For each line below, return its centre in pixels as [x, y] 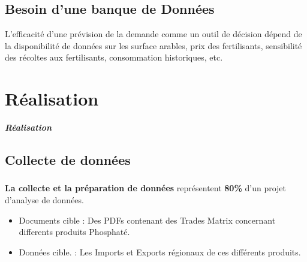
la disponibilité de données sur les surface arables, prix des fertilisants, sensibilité [153, 45]
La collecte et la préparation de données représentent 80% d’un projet [145, 188]
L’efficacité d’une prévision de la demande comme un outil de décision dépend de [153, 34]
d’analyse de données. [44, 200]
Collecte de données [68, 160]
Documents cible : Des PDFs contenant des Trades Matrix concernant [147, 220]
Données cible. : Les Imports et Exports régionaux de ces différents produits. [160, 252]
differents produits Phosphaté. [74, 232]
